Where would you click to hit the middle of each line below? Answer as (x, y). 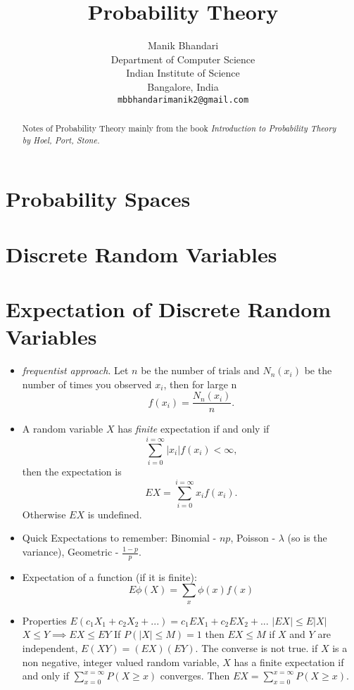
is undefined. (115, 514)
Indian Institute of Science (183, 73)
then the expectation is (72, 472)
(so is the (307, 538)
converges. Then (195, 676)
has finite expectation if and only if (194, 429)
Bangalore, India (183, 86)
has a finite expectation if (289, 662)
